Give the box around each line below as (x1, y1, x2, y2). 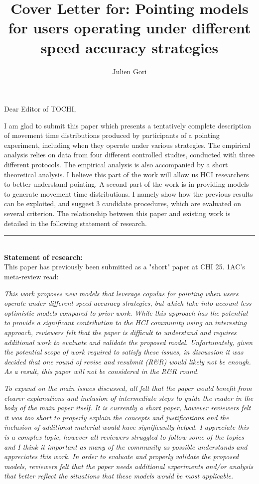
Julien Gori (112, 66, 147, 76)
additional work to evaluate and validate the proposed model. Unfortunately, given (4, 337, 253, 347)
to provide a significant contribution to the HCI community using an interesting (4, 317, 247, 328)
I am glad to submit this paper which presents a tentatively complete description (4, 120, 251, 130)
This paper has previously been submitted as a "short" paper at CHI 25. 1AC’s (4, 261, 245, 272)
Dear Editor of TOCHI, (4, 104, 76, 114)
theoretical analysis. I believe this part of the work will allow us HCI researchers (4, 169, 249, 179)
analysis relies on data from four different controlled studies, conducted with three (4, 149, 255, 160)
